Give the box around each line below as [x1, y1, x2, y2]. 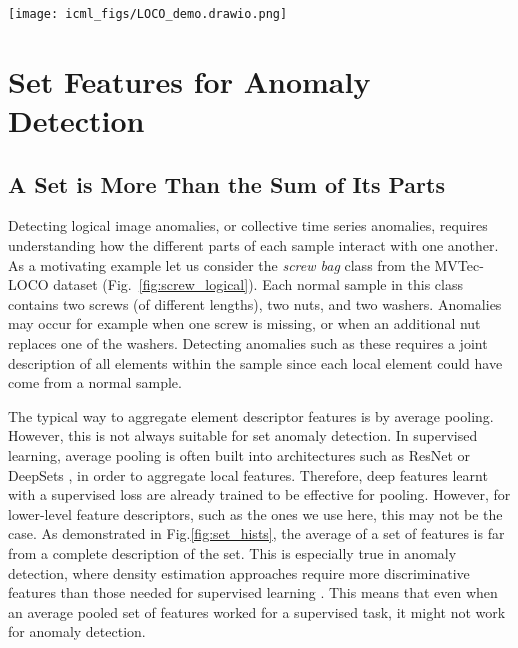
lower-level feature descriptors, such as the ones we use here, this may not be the [8, 503, 503, 524]
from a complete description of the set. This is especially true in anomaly [8, 542, 457, 563]
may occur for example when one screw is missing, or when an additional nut [8, 313, 481, 334]
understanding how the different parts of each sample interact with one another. [8, 235, 499, 256]
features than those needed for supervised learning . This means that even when [8, 582, 498, 603]
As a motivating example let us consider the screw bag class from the [8, 254, 430, 275]
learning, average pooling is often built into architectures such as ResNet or [8, 444, 470, 465]
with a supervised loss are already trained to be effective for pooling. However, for [8, 484, 511, 505]
